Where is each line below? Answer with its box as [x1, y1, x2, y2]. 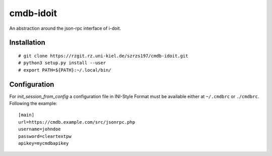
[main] [18, 112, 35, 118]
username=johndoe [18, 126, 61, 132]
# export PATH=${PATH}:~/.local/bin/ [18, 67, 112, 73]
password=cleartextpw [18, 133, 72, 139]
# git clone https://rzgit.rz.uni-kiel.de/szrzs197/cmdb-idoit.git [18, 53, 188, 59]
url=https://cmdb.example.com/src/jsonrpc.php [18, 119, 135, 125]
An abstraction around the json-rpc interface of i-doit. [9, 25, 121, 31]
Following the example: [9, 100, 57, 107]
